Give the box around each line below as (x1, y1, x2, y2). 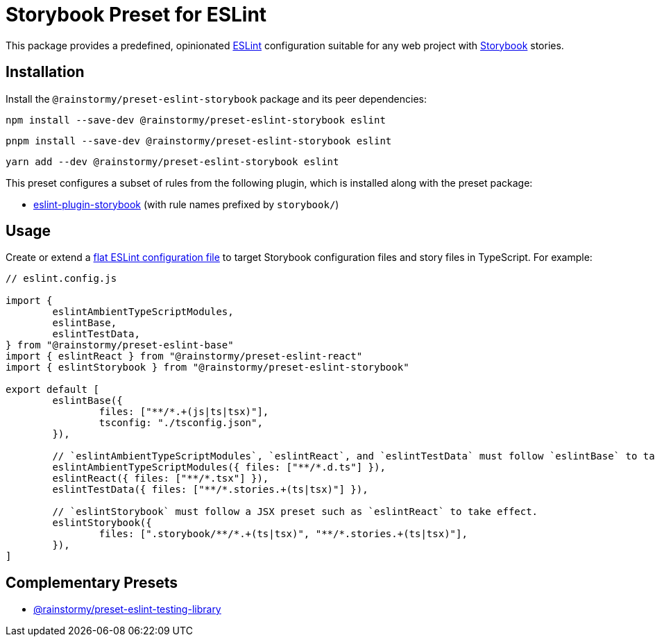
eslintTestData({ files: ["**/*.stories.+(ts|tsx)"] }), (52, 484, 368, 496)
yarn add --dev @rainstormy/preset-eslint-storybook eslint (6, 155, 339, 167)
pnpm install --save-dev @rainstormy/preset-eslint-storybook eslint (6, 135, 392, 146)
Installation (6, 63, 85, 81)
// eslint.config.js (6, 273, 117, 285)
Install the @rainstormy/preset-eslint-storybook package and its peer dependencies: (6, 92, 427, 105)
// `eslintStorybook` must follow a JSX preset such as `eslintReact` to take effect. (52, 506, 538, 518)
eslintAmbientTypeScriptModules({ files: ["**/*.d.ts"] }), (52, 462, 386, 473)
